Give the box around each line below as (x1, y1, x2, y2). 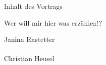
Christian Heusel (4, 53, 54, 64)
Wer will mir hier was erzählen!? (4, 17, 102, 28)
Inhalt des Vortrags (4, 1, 63, 11)
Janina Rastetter (4, 34, 55, 44)
